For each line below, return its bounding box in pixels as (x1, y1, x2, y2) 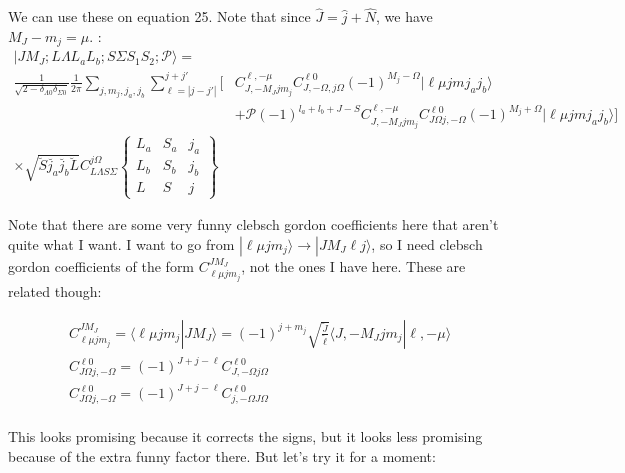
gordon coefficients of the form (8, 255, 195, 276)
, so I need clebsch (371, 233, 483, 254)
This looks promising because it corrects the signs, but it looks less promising (8, 426, 483, 447)
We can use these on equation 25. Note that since (8, 6, 311, 27)
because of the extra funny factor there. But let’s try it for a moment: (8, 445, 436, 466)
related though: (8, 281, 102, 302)
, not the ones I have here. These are (241, 255, 466, 276)
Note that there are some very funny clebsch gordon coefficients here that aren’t (8, 214, 499, 235)
